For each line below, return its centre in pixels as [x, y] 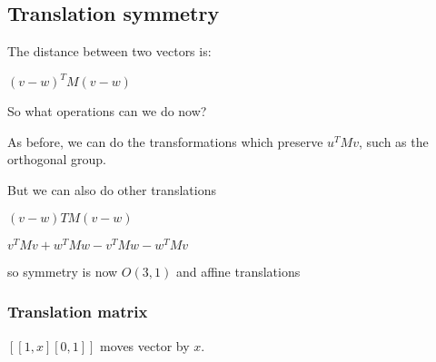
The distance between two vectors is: [109, 51]
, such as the [393, 141]
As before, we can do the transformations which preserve [165, 141]
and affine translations [238, 271]
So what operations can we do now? [107, 111]
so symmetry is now [63, 271]
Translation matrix [78, 312]
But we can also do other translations [112, 190]
